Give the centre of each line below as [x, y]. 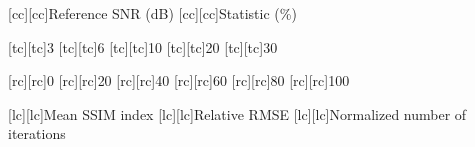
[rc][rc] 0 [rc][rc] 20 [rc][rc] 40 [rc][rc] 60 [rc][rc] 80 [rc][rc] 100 [179, 80]
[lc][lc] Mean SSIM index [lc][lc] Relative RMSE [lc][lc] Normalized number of [237, 113]
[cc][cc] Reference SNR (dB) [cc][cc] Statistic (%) [152, 13]
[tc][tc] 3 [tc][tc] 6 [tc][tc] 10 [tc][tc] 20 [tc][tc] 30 [143, 46]
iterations [37, 133]
